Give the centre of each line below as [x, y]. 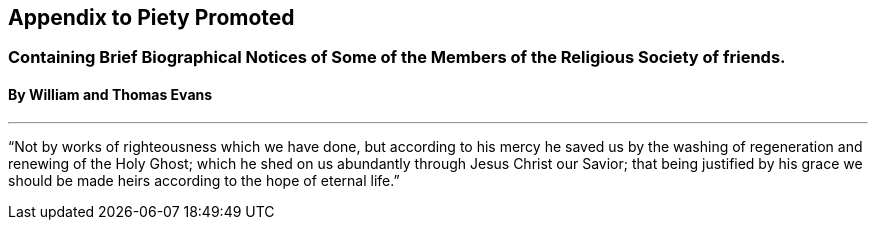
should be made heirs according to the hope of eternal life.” [204, 180]
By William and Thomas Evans [110, 95]
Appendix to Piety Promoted [151, 17]
